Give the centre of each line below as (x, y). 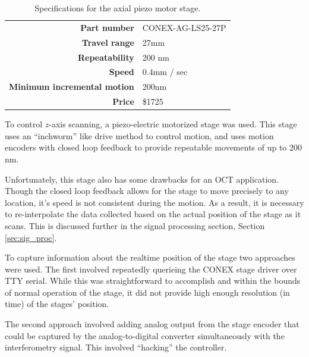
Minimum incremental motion (72, 87)
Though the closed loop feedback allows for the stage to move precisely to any (147, 191)
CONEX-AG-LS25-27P (184, 27)
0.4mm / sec (165, 72)
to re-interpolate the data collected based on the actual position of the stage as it (153, 214)
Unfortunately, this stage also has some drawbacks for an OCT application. (142, 179)
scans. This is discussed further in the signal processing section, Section (135, 225)
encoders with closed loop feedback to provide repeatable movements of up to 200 (154, 147)
